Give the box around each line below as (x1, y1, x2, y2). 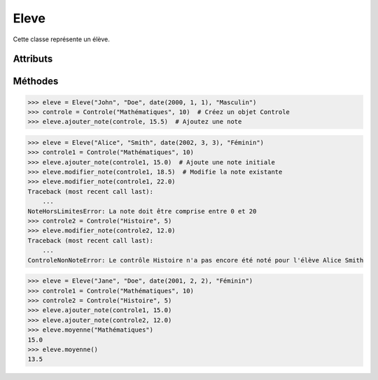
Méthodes (13, 76, 59, 87)
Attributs (13, 53, 53, 65)
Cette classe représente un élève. (13, 35, 110, 43)
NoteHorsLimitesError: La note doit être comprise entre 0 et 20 (27, 207, 257, 215)
